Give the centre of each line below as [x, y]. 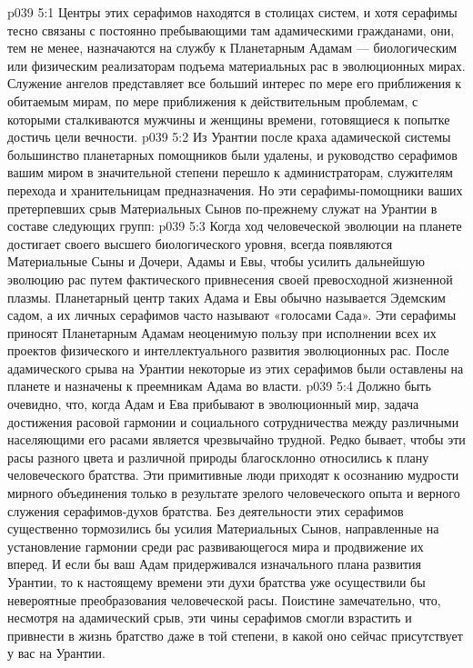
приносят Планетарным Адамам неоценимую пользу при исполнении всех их [222, 332]
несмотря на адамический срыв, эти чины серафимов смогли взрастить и [210, 618]
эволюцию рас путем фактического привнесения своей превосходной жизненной [230, 279]
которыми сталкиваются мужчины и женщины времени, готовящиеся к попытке [229, 119]
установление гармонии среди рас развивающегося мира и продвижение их [216, 546]
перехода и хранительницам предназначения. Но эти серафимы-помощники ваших [235, 189]
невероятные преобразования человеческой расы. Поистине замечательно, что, [224, 599]
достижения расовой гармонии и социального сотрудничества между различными [233, 421]
